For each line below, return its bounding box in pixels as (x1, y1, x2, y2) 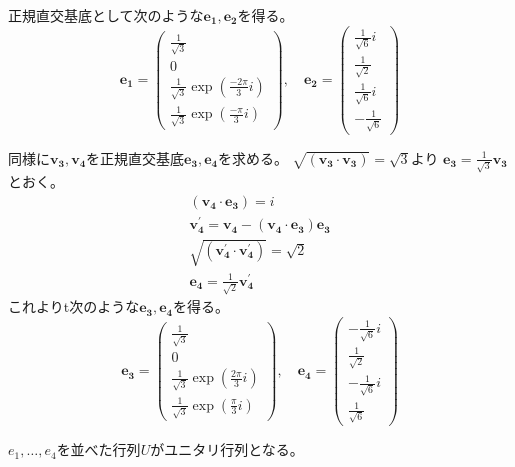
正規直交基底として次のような (8, 5, 204, 25)
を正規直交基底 (86, 147, 185, 168)
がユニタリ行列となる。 (150, 439, 304, 460)
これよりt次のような (8, 296, 140, 317)
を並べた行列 (56, 439, 141, 460)
